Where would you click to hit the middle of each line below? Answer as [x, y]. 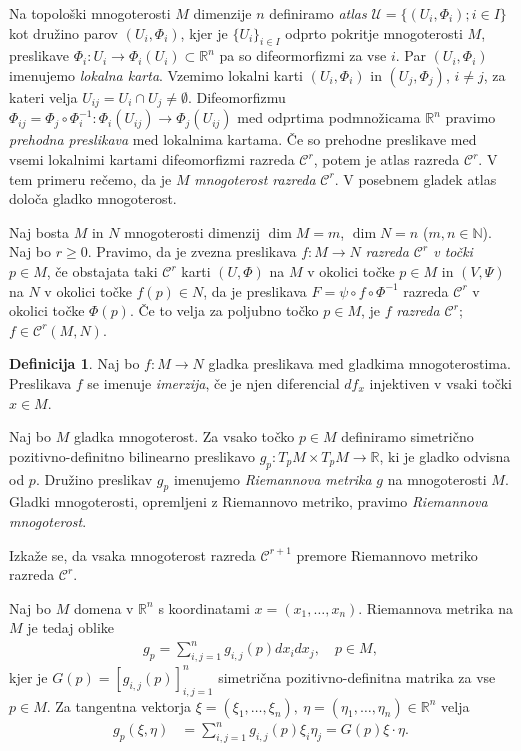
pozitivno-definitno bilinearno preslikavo [132, 455]
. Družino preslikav [94, 478]
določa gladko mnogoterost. [93, 198]
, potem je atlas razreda [386, 159]
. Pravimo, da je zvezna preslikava [192, 251]
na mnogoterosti [437, 478]
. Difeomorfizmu [236, 96]
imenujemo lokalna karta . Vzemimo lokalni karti [156, 74]
